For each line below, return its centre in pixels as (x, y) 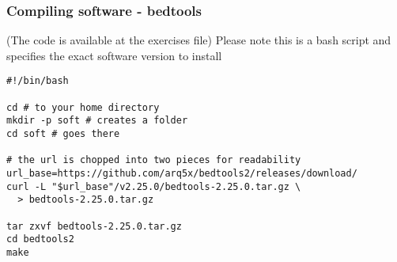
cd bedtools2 (40, 239)
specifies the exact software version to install (114, 55)
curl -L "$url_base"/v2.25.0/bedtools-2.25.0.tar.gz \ (154, 186)
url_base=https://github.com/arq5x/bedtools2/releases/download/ (182, 173)
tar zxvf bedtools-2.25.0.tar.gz (94, 226)
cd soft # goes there (63, 134)
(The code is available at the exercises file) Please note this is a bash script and (199, 40)
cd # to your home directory (83, 107)
